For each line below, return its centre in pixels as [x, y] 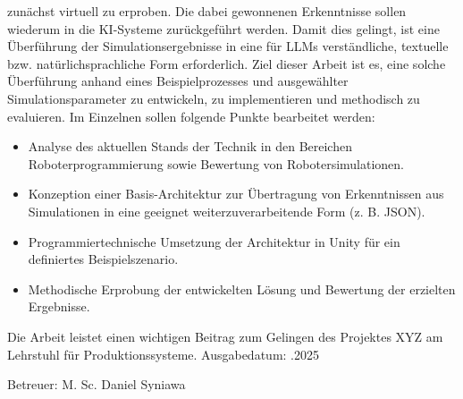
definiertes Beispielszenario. [103, 259]
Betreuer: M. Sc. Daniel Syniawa [97, 384]
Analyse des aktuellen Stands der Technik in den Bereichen [190, 146]
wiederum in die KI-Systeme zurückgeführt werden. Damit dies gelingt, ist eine [223, 28]
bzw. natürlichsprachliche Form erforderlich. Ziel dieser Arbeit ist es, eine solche [227, 63]
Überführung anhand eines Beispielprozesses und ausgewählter [178, 81]
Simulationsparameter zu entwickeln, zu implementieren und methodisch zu [214, 98]
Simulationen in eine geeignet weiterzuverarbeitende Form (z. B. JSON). [227, 211]
